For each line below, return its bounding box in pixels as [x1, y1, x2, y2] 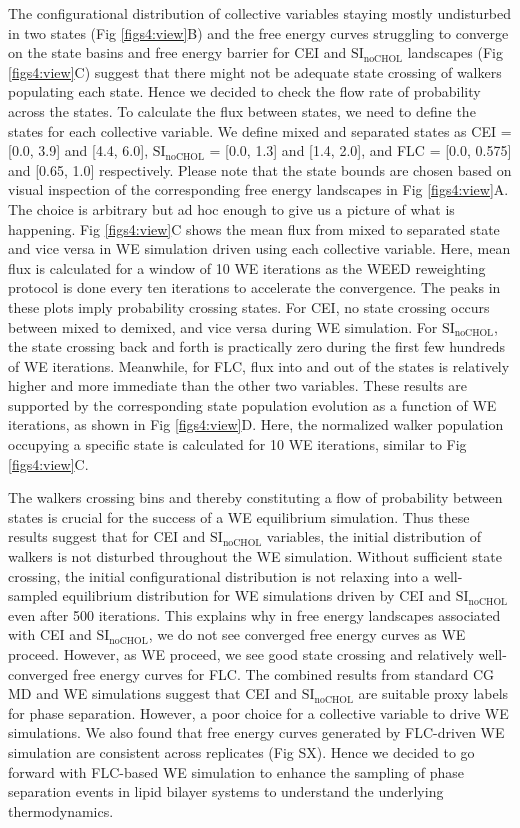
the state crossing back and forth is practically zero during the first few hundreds [8, 336, 505, 357]
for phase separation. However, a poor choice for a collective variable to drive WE [8, 702, 509, 723]
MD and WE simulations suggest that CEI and [8, 683, 298, 704]
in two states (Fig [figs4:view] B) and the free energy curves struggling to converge [8, 22, 509, 43]
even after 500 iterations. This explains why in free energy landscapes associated [8, 604, 501, 625]
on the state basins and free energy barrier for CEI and [8, 42, 347, 63]
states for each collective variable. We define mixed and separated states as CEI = [8, 120, 512, 141]
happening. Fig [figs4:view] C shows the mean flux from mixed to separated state [8, 218, 500, 239]
